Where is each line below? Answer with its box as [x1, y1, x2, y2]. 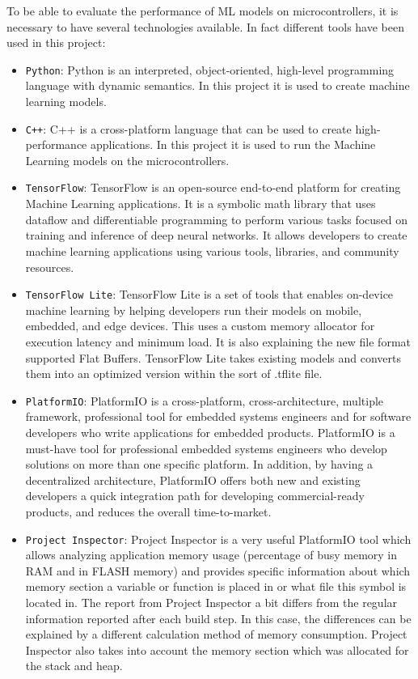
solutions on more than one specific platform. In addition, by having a [25, 456, 374, 473]
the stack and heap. [25, 657, 123, 674]
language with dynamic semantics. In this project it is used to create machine [25, 77, 410, 94]
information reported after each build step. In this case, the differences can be [25, 609, 412, 626]
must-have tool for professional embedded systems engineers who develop [25, 439, 387, 456]
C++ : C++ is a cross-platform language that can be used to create [25, 120, 352, 137]
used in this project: [6, 34, 106, 51]
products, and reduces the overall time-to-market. [25, 503, 272, 520]
